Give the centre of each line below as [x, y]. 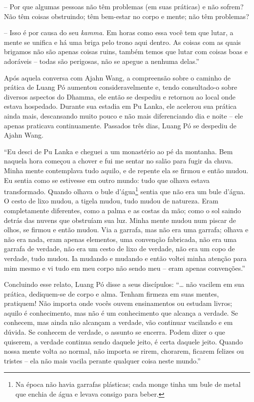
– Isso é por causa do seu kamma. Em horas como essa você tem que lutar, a [119, 32]
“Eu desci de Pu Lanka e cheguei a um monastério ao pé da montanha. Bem [118, 151]
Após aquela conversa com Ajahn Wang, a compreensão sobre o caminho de [117, 77]
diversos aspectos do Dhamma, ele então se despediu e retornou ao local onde [120, 96]
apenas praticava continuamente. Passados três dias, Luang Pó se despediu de [120, 125]
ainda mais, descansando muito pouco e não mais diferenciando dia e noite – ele [124, 115]
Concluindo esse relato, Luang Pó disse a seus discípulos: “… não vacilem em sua [124, 284]
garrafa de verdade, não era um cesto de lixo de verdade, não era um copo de [119, 249]
